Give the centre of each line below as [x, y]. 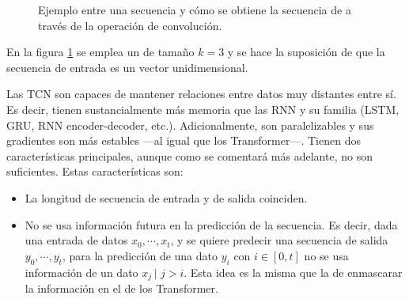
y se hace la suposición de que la [306, 52]
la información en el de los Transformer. [121, 288]
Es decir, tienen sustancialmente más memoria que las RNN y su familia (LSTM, [203, 109]
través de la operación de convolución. [130, 25]
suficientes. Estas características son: [95, 171]
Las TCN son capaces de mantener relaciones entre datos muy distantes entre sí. [201, 94]
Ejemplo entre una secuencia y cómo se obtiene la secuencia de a [195, 9]
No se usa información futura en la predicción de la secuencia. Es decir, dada [211, 224]
